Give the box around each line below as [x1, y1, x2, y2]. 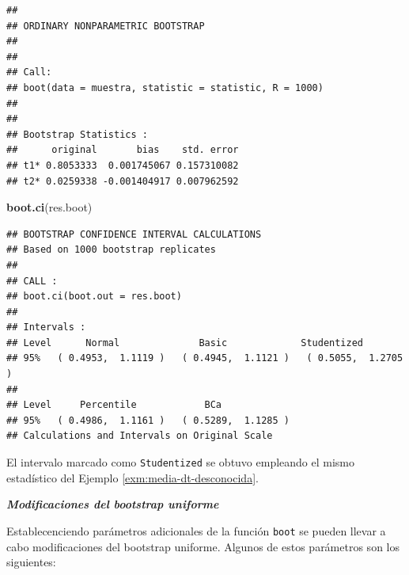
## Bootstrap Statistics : [6, 128, 148, 140]
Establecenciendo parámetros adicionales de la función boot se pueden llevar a [6, 522, 386, 539]
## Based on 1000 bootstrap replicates [6, 244, 216, 256]
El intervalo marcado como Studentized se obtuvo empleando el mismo [6, 454, 355, 470]
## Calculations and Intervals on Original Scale [6, 430, 273, 442]
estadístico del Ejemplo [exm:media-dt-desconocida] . [6, 469, 259, 486]
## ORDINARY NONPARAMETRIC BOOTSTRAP [6, 20, 205, 32]
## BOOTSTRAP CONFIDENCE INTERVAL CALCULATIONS [6, 228, 262, 240]
